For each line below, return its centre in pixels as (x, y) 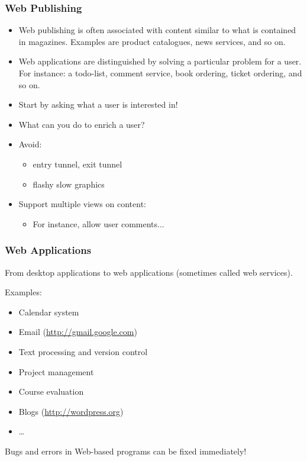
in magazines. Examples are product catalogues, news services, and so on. (152, 41)
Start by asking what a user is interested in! (98, 104)
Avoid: (30, 144)
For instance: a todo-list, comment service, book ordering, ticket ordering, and (160, 73)
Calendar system (49, 312)
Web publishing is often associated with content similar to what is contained (157, 30)
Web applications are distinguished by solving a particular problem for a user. (160, 61)
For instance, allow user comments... (98, 223)
